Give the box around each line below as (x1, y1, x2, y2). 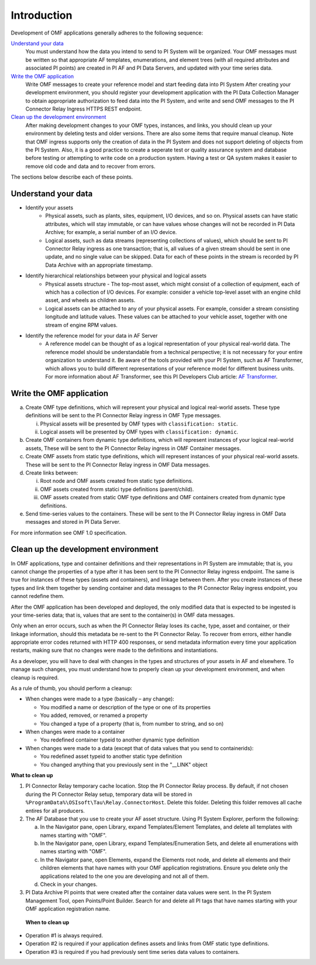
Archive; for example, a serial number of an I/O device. (45, 229, 177, 236)
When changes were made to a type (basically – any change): (25, 695, 175, 702)
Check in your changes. (40, 881, 98, 888)
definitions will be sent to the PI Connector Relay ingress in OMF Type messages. (25, 412, 222, 419)
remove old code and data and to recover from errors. (25, 163, 156, 170)
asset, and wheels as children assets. (45, 297, 136, 304)
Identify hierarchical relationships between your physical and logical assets (25, 272, 207, 279)
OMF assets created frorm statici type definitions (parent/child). (40, 486, 194, 493)
